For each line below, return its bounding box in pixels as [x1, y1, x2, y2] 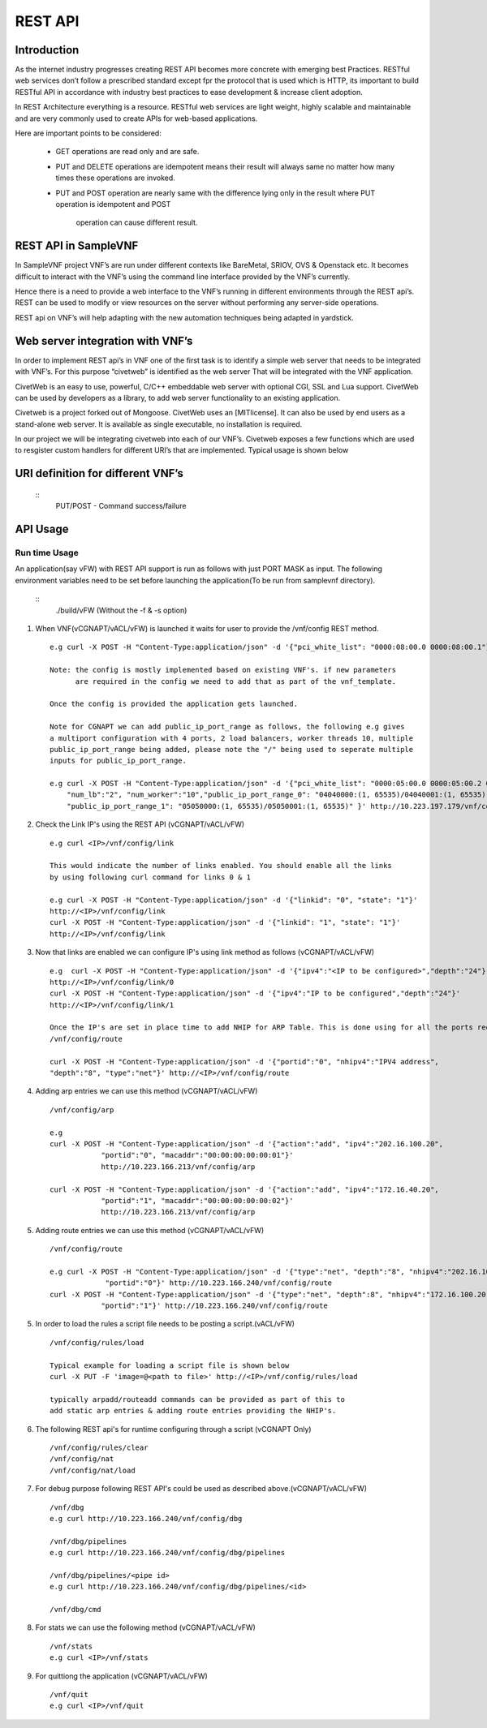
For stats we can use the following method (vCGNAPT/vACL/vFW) [35, 1623, 256, 1632]
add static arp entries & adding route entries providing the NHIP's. [50, 1406, 337, 1416]
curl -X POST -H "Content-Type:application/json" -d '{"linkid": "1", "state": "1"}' [50, 918, 401, 927]
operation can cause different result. [75, 217, 198, 227]
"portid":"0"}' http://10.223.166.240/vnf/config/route [105, 1279, 333, 1287]
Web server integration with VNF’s [15, 333, 193, 348]
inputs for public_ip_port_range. [50, 756, 187, 766]
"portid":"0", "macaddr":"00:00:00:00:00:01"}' [101, 1150, 294, 1160]
